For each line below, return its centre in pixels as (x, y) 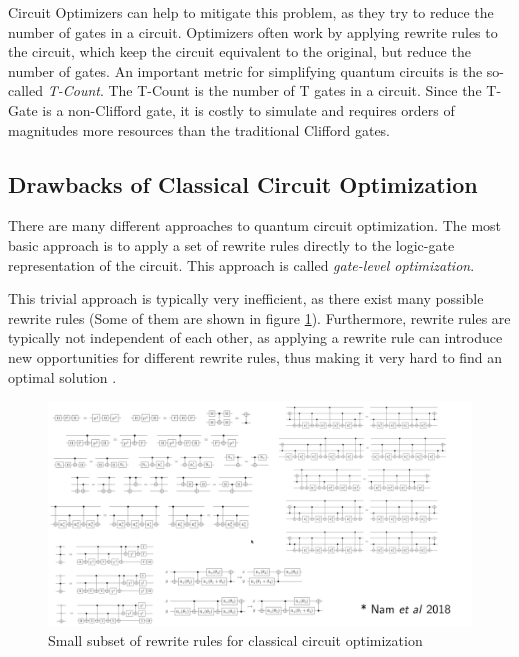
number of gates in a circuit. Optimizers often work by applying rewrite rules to (253, 31)
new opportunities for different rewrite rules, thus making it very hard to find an (255, 356)
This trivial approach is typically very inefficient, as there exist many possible (246, 298)
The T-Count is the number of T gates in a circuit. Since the (295, 90)
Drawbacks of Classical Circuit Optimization (243, 183)
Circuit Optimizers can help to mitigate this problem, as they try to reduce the (251, 12)
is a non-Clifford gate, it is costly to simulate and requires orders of (248, 109)
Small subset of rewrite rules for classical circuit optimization (235, 639)
